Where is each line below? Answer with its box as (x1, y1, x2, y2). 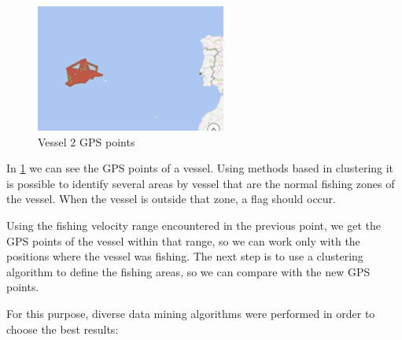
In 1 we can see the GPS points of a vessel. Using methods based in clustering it (6, 160, 394, 176)
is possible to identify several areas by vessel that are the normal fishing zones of (6, 175, 395, 191)
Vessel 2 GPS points (38, 133, 135, 150)
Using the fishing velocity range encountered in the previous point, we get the (6, 216, 381, 233)
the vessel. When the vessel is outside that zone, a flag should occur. (6, 190, 336, 207)
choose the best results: (6, 320, 119, 337)
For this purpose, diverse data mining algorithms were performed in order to (6, 305, 375, 321)
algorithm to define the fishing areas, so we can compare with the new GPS (6, 263, 371, 279)
